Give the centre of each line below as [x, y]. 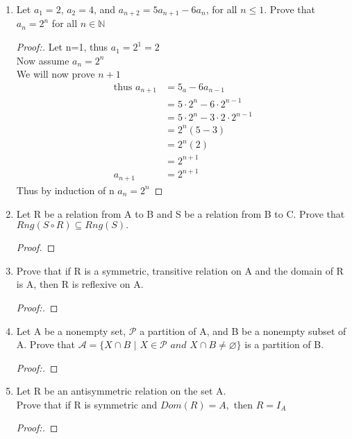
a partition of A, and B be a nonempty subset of [243, 330]
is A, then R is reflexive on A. [80, 284]
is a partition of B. [284, 344]
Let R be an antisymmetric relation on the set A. [121, 391]
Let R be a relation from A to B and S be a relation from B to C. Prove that [181, 213]
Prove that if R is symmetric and [87, 404]
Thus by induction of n [65, 190]
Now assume [43, 60]
